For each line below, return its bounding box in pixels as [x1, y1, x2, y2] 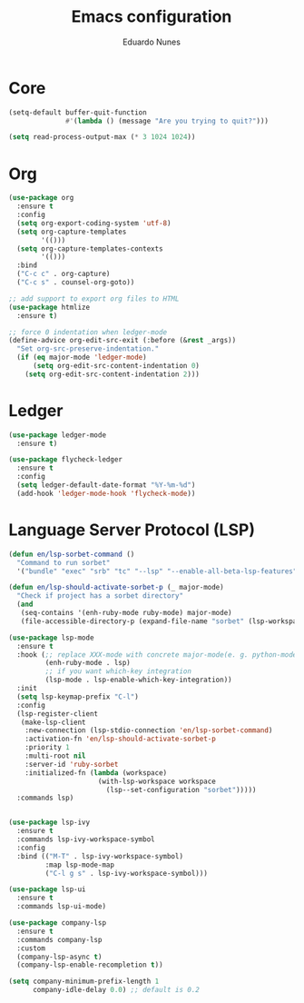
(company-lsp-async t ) [16, 952, 103, 961]
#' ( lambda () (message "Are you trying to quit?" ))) [65, 116, 270, 125]
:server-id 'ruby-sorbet [25, 760, 119, 769]
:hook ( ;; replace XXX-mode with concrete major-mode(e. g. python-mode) [16, 650, 301, 660]
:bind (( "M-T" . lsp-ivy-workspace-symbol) [16, 851, 183, 860]
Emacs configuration [71, 6, 232, 27]
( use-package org [8, 194, 74, 203]
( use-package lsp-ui [8, 885, 87, 894]
